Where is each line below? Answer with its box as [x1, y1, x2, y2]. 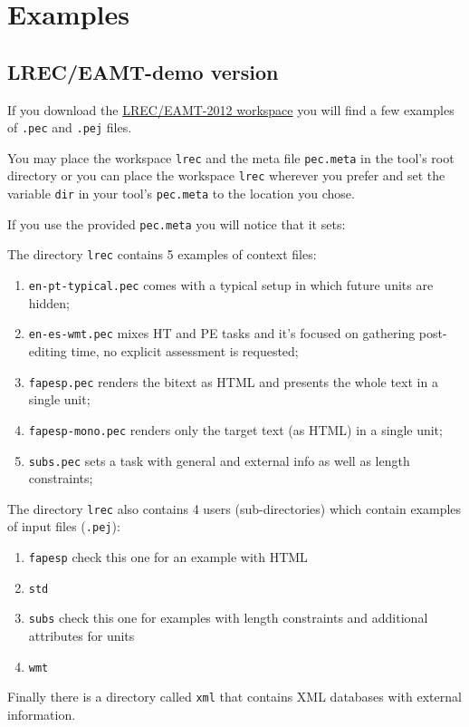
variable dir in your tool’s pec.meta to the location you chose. [7, 184, 355, 203]
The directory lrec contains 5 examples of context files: [7, 245, 317, 264]
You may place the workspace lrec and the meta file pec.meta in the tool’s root [7, 148, 455, 167]
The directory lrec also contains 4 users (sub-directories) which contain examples [7, 499, 462, 518]
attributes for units [28, 626, 135, 645]
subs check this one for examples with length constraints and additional [28, 608, 428, 627]
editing [28, 342, 67, 361]
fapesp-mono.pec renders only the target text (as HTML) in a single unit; [28, 420, 443, 439]
